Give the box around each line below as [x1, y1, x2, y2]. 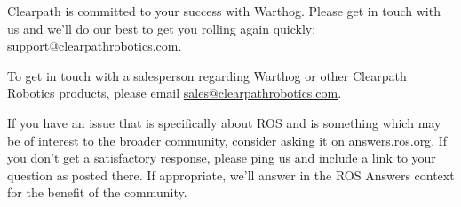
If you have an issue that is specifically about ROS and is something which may [7, 113, 441, 131]
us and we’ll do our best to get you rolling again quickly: [7, 19, 316, 37]
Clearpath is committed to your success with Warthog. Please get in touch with [7, 2, 441, 20]
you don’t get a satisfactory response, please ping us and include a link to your [7, 148, 436, 167]
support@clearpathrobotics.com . [7, 36, 182, 55]
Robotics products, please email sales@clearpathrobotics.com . [7, 84, 342, 102]
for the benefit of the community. [7, 183, 187, 202]
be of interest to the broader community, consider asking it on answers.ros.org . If [7, 131, 448, 149]
